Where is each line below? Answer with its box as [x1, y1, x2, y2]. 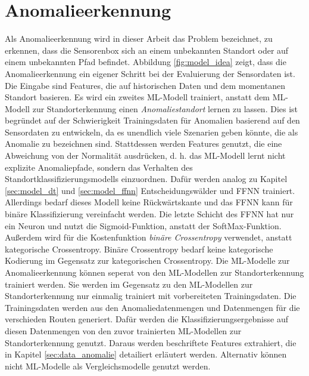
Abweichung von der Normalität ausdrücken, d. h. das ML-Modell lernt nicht [5, 149, 286, 162]
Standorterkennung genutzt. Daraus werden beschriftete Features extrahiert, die [5, 336, 296, 349]
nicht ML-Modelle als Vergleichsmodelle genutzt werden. [5, 359, 211, 372]
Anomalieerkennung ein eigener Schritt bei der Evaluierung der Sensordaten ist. [5, 67, 295, 79]
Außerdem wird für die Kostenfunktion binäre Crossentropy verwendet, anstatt [5, 231, 292, 244]
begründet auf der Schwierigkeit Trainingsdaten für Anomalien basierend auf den [5, 114, 300, 127]
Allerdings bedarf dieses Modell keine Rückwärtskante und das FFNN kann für [5, 196, 293, 208]
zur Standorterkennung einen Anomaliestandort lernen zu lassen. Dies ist [32, 102, 298, 115]
